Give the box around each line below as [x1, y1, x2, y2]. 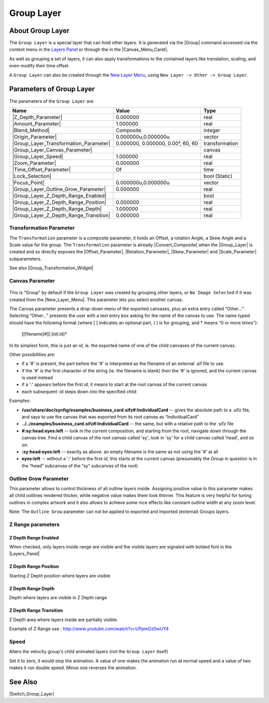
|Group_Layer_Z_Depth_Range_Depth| [12, 205, 102, 212]
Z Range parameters [9, 521, 60, 528]
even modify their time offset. [9, 63, 70, 69]
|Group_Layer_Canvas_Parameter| [12, 146, 92, 153]
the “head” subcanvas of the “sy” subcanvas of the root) [21, 463, 138, 469]
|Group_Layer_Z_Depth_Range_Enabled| [12, 192, 107, 199]
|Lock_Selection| [12, 173, 52, 179]
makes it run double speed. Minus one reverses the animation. [9, 665, 137, 671]
